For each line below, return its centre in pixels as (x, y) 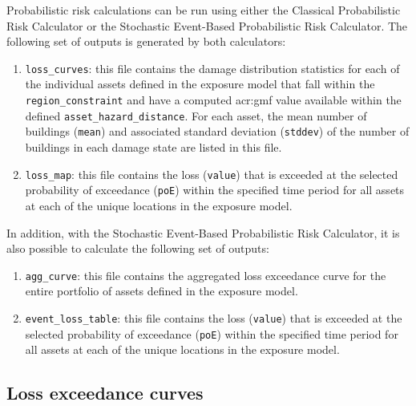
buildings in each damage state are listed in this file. (153, 147)
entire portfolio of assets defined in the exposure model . (162, 291)
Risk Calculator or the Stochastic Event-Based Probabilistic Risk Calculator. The (207, 25)
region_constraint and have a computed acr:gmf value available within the (213, 100)
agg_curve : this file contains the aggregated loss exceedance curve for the (206, 275)
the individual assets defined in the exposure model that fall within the (200, 84)
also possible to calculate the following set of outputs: (138, 248)
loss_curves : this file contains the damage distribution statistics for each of (212, 68)
